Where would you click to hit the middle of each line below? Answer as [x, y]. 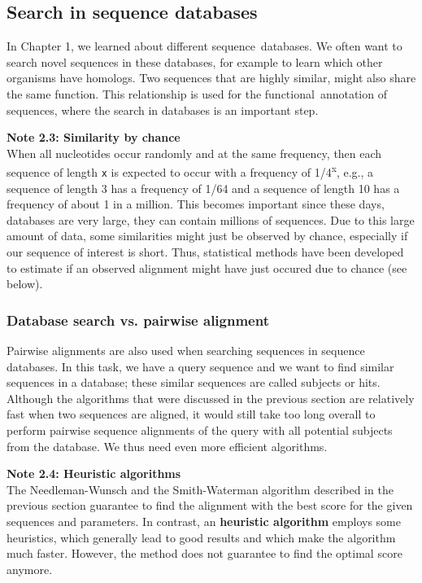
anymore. [30, 569]
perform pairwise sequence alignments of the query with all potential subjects [200, 430]
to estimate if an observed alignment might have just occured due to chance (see [207, 267]
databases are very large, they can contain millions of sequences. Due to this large [211, 219]
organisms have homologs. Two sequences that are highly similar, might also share [211, 78]
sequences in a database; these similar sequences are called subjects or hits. [194, 382]
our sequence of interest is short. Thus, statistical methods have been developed [205, 252]
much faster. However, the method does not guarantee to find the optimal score [204, 553]
